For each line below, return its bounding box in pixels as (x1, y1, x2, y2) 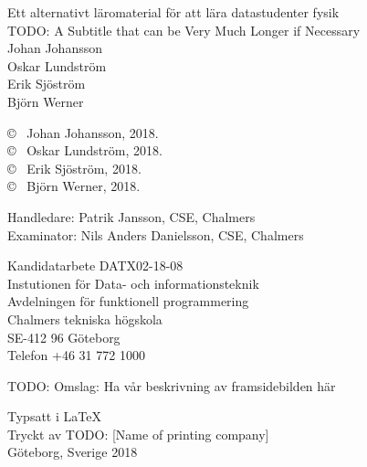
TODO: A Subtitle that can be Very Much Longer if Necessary (7, 20, 361, 39)
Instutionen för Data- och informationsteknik (7, 273, 259, 292)
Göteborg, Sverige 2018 (7, 442, 138, 462)
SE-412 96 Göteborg (7, 327, 121, 346)
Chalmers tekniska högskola (7, 309, 163, 328)
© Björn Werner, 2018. (7, 176, 141, 196)
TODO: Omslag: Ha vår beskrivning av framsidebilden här (7, 376, 336, 395)
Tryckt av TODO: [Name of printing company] (7, 424, 269, 443)
